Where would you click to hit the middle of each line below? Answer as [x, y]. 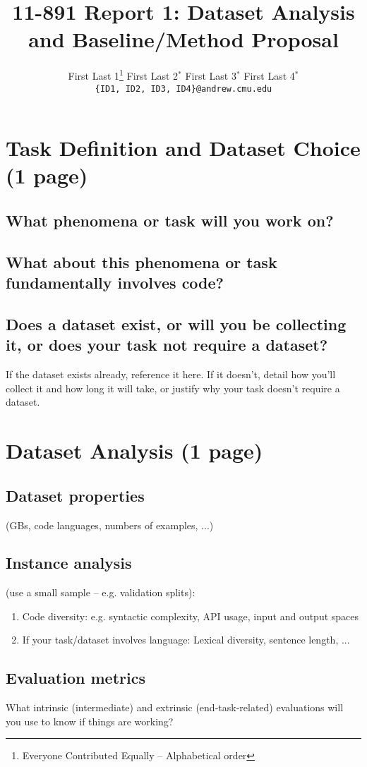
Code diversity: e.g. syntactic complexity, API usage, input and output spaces [191, 616]
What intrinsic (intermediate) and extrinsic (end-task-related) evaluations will [175, 707]
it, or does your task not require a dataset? [167, 345]
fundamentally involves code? [115, 283]
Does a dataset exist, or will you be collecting [176, 324]
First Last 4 [269, 75]
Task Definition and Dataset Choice [183, 148]
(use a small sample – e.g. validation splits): [101, 592]
